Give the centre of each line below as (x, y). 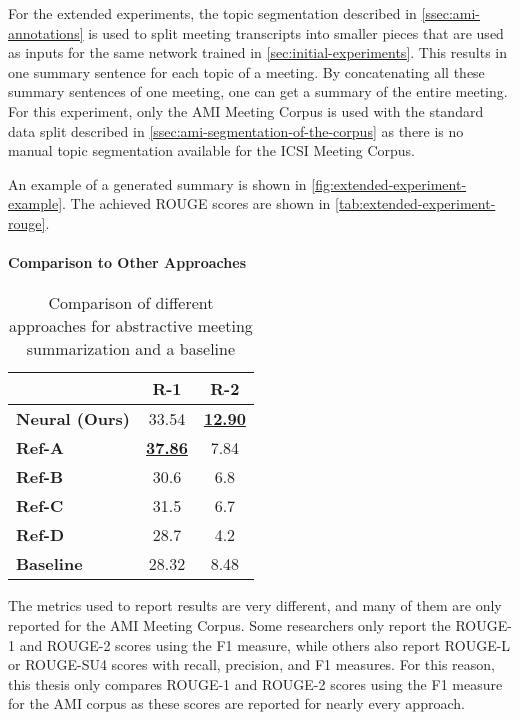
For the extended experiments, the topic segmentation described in (212, 13)
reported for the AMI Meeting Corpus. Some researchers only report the (229, 624)
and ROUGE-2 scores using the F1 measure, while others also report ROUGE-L (265, 644)
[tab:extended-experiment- (415, 203)
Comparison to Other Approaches (127, 262)
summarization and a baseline (131, 349)
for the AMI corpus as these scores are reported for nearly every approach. (236, 703)
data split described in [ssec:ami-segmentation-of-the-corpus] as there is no (236, 130)
